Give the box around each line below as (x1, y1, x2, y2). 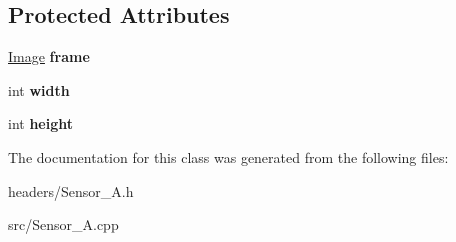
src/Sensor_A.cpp (8, 214, 119, 235)
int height (8, 113, 74, 134)
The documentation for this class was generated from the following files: (8, 146, 449, 167)
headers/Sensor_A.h (8, 180, 134, 201)
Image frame (8, 46, 90, 67)
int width (8, 79, 70, 100)
